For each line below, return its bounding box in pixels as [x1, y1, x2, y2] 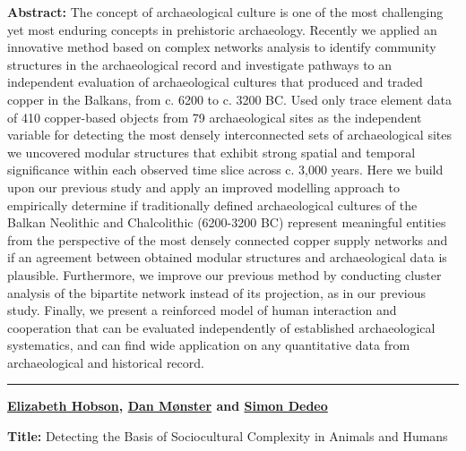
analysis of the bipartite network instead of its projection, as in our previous [7, 283, 426, 302]
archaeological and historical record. [7, 353, 204, 371]
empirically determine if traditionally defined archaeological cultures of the [7, 195, 418, 214]
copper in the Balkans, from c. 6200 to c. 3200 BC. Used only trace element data [7, 89, 453, 108]
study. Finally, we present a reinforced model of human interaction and [7, 301, 397, 319]
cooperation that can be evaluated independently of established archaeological [7, 318, 436, 336]
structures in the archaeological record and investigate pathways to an [7, 55, 393, 73]
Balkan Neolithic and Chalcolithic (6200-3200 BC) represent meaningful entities [7, 213, 446, 232]
